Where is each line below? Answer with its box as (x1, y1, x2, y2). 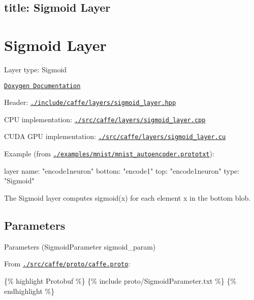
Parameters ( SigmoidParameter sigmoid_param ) (4, 241, 156, 252)
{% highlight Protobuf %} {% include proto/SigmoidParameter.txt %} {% (4, 276, 237, 286)
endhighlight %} (4, 285, 55, 296)
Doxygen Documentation (4, 82, 81, 90)
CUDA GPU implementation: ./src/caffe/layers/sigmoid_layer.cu (4, 131, 226, 142)
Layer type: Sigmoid (4, 64, 67, 74)
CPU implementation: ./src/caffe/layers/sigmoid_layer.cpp (4, 114, 206, 124)
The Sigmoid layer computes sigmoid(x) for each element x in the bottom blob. (4, 192, 251, 203)
